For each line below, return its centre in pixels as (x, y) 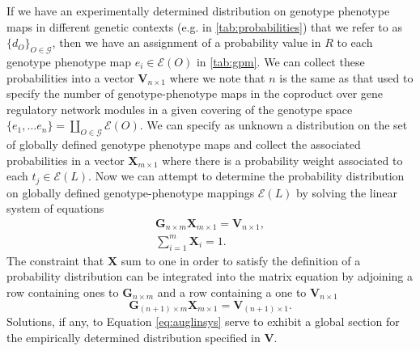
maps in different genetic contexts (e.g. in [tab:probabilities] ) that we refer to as (204, 26)
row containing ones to (63, 292)
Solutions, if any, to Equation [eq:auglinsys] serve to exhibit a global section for (203, 321)
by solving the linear (347, 192)
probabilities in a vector (66, 160)
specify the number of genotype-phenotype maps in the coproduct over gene (195, 93)
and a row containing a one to (232, 292)
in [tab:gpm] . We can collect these (280, 61)
